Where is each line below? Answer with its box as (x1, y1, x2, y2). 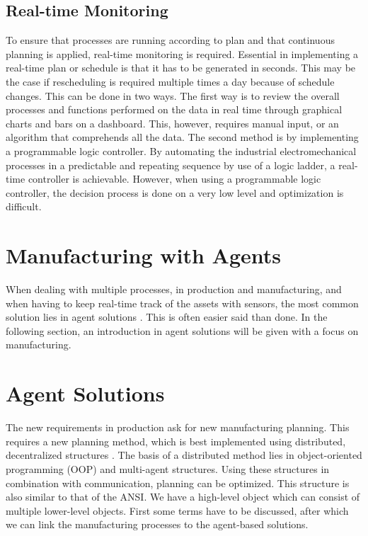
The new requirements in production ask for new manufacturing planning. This (6, 420, 350, 435)
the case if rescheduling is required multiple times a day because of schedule (6, 74, 335, 89)
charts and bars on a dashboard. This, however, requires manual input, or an (6, 115, 339, 130)
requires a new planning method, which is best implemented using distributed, (6, 433, 346, 448)
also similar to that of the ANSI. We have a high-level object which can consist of (6, 489, 360, 504)
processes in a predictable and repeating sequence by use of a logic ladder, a (6, 157, 335, 172)
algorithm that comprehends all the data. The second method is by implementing (6, 130, 359, 144)
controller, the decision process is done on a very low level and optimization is (6, 185, 344, 200)
